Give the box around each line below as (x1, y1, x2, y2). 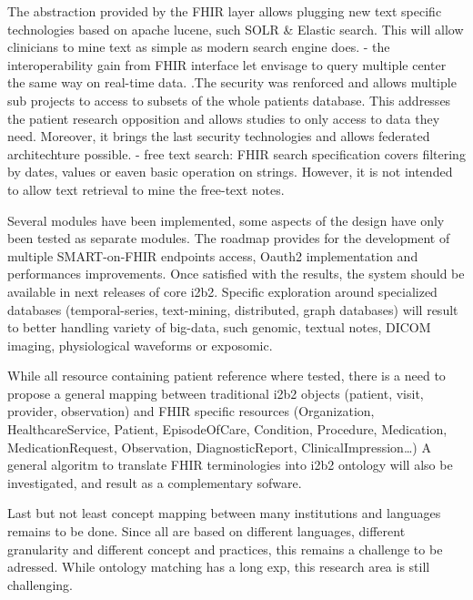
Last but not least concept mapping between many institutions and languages (7, 503, 441, 523)
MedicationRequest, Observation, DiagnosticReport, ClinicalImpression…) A (7, 437, 431, 456)
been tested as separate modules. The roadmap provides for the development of (7, 229, 450, 248)
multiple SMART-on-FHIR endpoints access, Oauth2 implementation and (7, 246, 418, 265)
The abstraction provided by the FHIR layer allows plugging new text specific (7, 2, 442, 20)
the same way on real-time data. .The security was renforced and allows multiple (7, 73, 457, 92)
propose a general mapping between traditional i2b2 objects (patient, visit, (7, 383, 424, 402)
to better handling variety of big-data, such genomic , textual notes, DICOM (7, 318, 431, 337)
